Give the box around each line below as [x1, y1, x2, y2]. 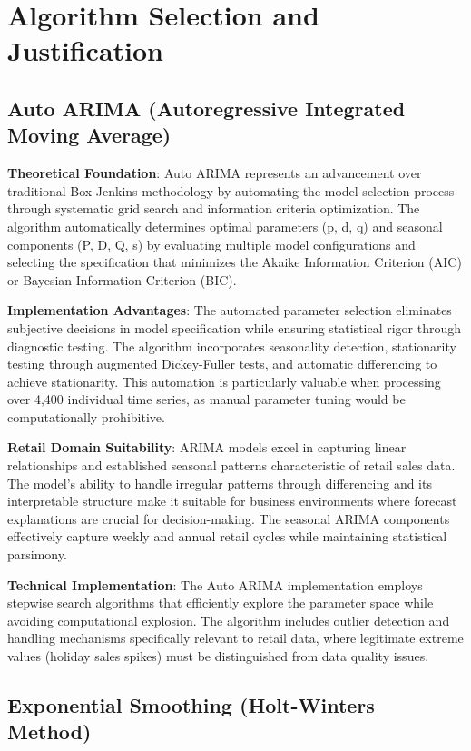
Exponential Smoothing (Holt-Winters [7, 690, 375, 718]
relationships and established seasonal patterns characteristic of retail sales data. [7, 456, 456, 475]
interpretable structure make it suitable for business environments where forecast [7, 491, 457, 510]
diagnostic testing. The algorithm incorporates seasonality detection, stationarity [7, 336, 456, 355]
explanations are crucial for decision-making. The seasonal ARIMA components [7, 509, 450, 528]
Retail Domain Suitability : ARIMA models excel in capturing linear [7, 438, 407, 457]
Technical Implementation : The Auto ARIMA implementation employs [7, 575, 423, 594]
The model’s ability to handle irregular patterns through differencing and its [7, 473, 432, 492]
